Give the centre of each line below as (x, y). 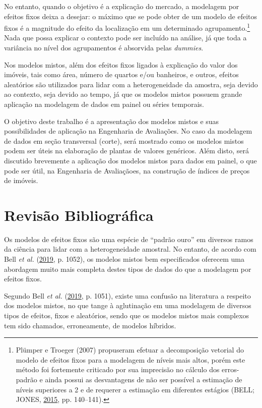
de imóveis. (21, 180)
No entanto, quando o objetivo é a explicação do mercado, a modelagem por (122, 6)
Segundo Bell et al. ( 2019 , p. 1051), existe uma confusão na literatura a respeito (127, 295)
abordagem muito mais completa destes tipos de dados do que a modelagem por (128, 269)
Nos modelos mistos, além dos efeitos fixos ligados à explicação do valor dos (121, 64)
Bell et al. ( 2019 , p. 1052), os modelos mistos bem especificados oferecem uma (124, 259)
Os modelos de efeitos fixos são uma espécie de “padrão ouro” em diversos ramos (129, 239)
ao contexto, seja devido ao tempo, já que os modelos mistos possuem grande (123, 94)
